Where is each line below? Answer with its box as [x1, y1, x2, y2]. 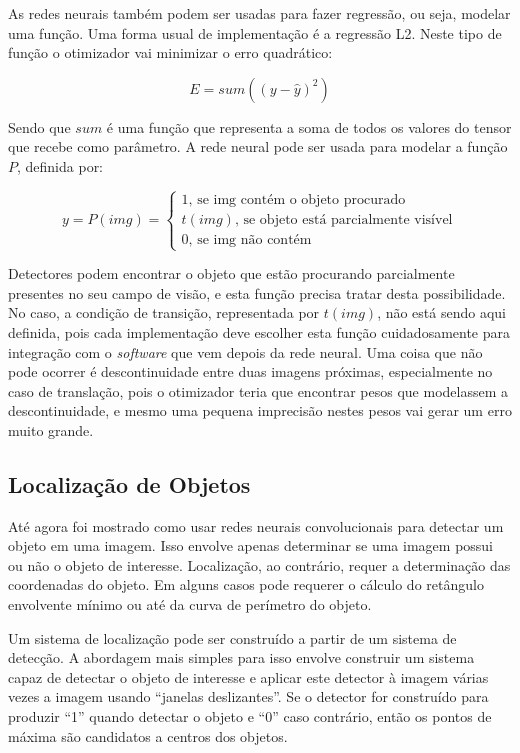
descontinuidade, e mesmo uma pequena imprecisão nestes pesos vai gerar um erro [8, 400, 512, 421]
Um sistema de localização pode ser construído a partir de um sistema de [8, 627, 457, 648]
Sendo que [8, 116, 71, 137]
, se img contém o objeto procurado [188, 192, 406, 207]
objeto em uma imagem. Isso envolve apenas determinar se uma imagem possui [8, 535, 494, 556]
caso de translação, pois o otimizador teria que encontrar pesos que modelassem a [8, 380, 509, 401]
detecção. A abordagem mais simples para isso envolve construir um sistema [8, 647, 475, 668]
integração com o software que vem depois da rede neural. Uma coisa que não [8, 341, 483, 362]
